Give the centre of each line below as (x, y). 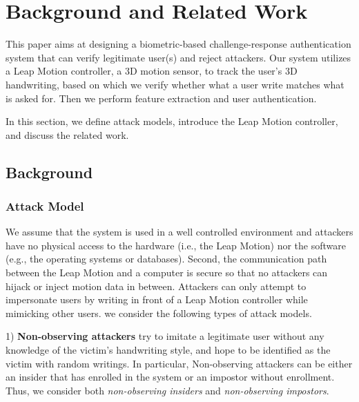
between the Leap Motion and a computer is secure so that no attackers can (167, 272)
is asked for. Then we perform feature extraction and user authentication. (161, 98)
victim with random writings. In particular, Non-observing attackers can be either (179, 363)
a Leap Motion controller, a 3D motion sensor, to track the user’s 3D (152, 71)
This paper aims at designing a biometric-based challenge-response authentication (178, 44)
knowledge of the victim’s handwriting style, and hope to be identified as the (168, 350)
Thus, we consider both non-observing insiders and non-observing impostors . (167, 390)
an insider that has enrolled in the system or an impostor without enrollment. (170, 377)
